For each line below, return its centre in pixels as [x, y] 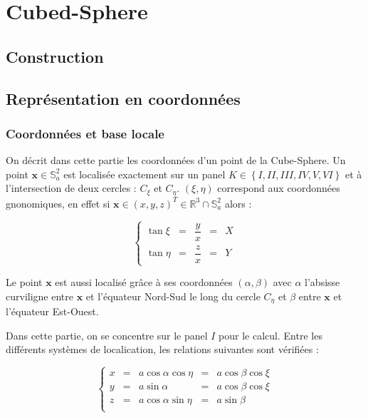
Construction [55, 56]
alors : [238, 203]
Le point [24, 282]
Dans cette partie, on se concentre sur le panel [107, 335]
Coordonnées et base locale [85, 133]
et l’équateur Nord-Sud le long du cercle [173, 296]
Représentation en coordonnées [123, 98]
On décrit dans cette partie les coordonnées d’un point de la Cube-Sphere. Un [176, 160]
